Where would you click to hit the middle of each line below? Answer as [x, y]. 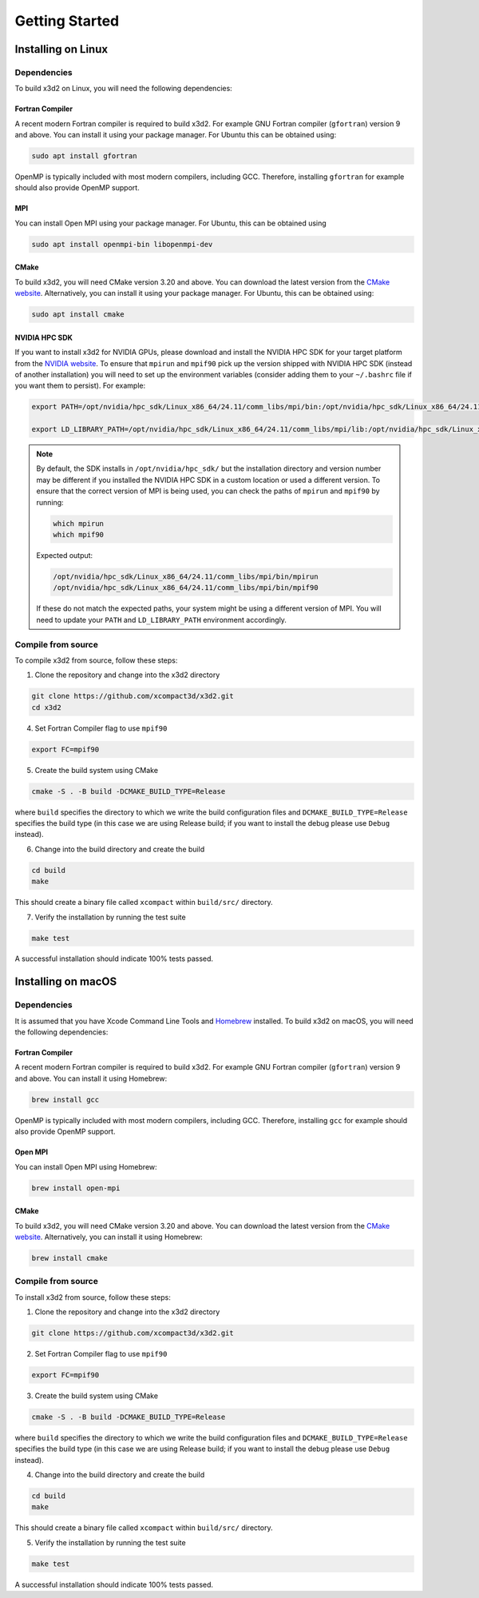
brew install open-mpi [76, 1188]
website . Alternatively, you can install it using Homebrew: [109, 1237]
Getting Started [67, 21]
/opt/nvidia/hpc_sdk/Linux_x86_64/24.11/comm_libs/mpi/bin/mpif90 [186, 588]
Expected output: [65, 556]
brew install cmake [69, 1258]
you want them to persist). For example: [80, 386]
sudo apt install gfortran [84, 156]
